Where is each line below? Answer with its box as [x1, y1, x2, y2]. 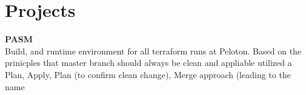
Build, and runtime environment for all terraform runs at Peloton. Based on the [5, 44, 302, 57]
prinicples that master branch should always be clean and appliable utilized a [5, 56, 292, 69]
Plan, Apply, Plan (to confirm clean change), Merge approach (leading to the [5, 68, 291, 80]
